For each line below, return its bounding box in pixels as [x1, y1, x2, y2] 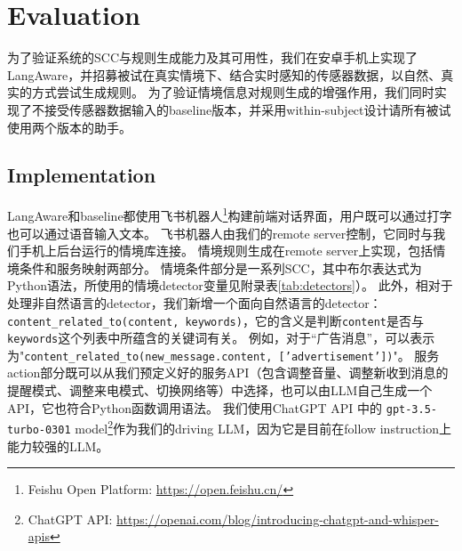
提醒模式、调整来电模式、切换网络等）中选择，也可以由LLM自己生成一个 [7, 381, 433, 400]
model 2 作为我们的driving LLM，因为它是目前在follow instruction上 [75, 417, 451, 437]
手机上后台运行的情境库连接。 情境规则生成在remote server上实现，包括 [19, 241, 434, 260]
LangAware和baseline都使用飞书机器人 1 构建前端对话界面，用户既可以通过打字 [7, 204, 452, 224]
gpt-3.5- [386, 402, 438, 416]
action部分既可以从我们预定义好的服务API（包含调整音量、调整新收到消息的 [7, 363, 449, 382]
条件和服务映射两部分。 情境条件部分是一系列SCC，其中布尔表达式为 [19, 258, 422, 277]
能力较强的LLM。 [7, 436, 109, 455]
